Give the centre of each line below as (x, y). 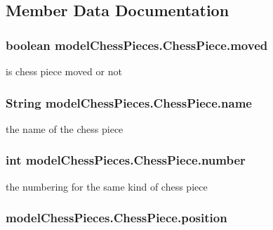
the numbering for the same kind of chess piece (107, 186)
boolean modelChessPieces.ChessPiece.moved (137, 45)
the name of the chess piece (65, 128)
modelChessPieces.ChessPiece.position (116, 218)
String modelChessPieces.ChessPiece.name (129, 102)
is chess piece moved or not (64, 71)
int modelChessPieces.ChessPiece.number (126, 160)
